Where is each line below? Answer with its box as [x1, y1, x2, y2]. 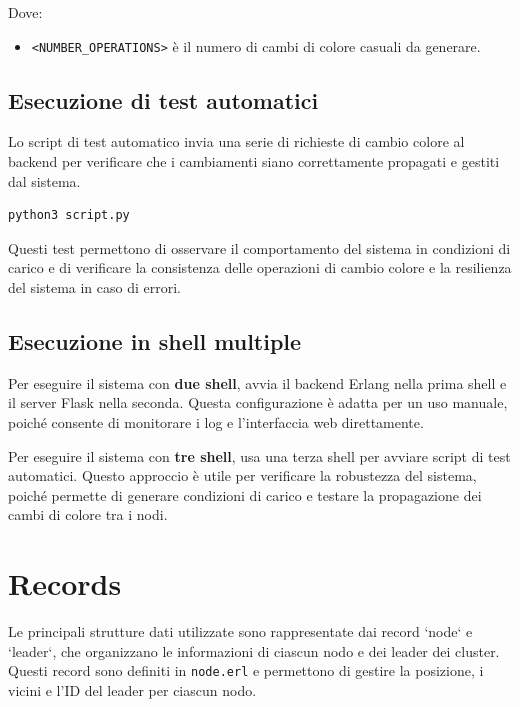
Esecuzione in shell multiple [8, 326, 302, 356]
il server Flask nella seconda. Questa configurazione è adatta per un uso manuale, [8, 392, 508, 413]
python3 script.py [8, 208, 130, 223]
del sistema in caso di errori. [8, 277, 181, 298]
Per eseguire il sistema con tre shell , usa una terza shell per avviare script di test [8, 445, 511, 466]
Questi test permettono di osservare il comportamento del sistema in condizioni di [8, 237, 511, 258]
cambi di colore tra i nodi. [8, 504, 168, 525]
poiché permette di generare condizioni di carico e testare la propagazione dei [8, 484, 482, 505]
